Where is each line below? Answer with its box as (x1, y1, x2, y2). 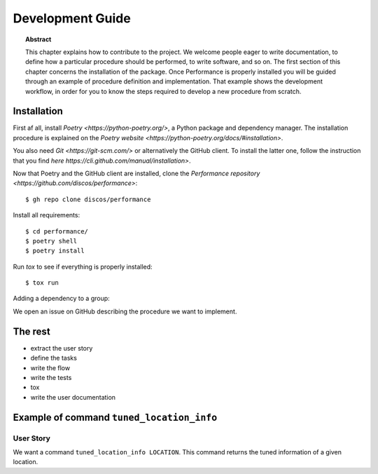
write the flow (30, 363, 70, 372)
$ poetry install (25, 247, 85, 255)
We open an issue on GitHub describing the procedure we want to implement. (13, 307, 237, 316)
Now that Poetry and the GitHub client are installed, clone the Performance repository (13, 169, 260, 177)
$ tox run (25, 279, 59, 287)
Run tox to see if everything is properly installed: (13, 262, 153, 271)
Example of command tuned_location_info (13, 411, 218, 424)
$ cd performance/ (25, 227, 89, 235)
